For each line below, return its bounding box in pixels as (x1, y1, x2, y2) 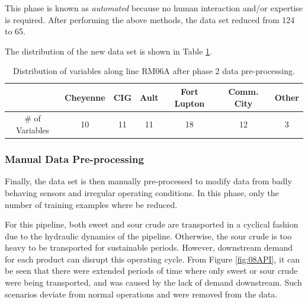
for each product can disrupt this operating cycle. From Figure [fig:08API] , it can (5, 252, 300, 265)
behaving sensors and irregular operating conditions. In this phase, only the (5, 186, 279, 199)
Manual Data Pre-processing (5, 152, 144, 167)
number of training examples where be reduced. (5, 198, 178, 210)
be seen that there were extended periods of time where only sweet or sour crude (5, 264, 298, 277)
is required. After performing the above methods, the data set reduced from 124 (5, 13, 295, 25)
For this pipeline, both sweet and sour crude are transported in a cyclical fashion (5, 218, 299, 231)
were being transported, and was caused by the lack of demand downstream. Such (5, 276, 302, 289)
